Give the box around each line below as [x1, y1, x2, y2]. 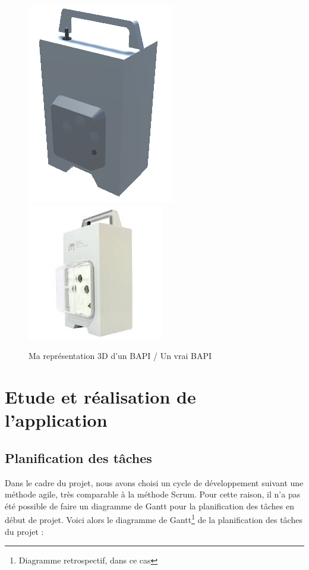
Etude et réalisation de [5, 384, 196, 408]
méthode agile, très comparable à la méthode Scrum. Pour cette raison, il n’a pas [5, 488, 301, 500]
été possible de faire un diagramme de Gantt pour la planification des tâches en [5, 499, 295, 512]
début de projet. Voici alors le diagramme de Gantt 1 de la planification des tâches [5, 512, 302, 525]
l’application [5, 408, 108, 432]
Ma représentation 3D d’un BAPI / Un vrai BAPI [29, 349, 212, 362]
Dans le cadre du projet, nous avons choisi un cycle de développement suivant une [5, 476, 304, 489]
